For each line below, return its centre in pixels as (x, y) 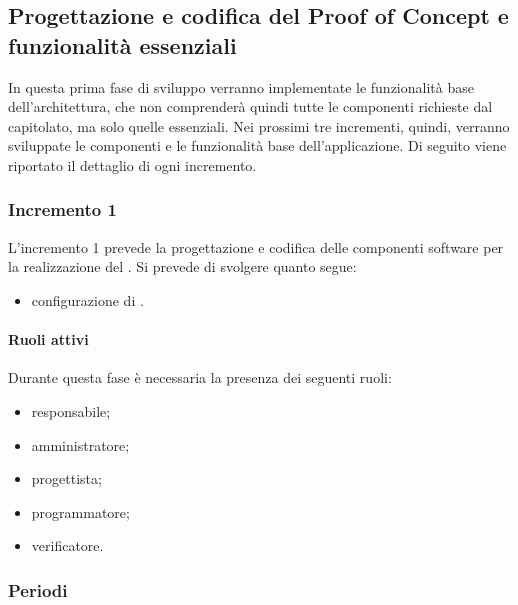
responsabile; (71, 410)
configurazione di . (87, 299)
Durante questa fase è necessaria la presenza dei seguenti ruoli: (200, 377)
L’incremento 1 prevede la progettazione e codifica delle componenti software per (256, 246)
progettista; (66, 478)
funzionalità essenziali (122, 44)
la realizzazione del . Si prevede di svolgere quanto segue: (182, 266)
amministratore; (80, 444)
